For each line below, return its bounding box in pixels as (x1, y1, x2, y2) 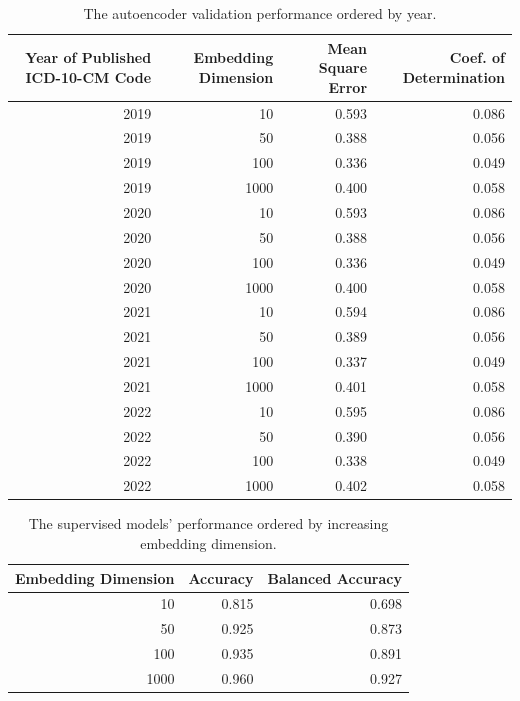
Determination (402, 66, 505, 87)
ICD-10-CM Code (25, 66, 152, 87)
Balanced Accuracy (267, 567, 402, 588)
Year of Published (25, 47, 152, 68)
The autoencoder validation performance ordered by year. (83, 3, 437, 23)
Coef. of (449, 47, 505, 68)
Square (318, 57, 368, 78)
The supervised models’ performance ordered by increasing (28, 513, 389, 534)
